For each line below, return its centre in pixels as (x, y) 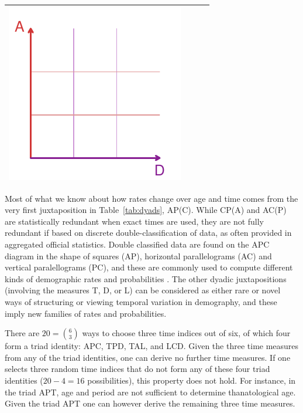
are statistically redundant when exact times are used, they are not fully (135, 221)
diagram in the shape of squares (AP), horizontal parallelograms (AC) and (138, 255)
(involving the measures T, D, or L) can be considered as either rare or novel (143, 290)
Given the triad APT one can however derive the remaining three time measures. (150, 403)
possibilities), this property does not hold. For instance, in (192, 380)
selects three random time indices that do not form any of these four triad (137, 369)
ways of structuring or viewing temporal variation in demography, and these (141, 301)
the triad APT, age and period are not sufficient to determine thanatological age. (150, 392)
